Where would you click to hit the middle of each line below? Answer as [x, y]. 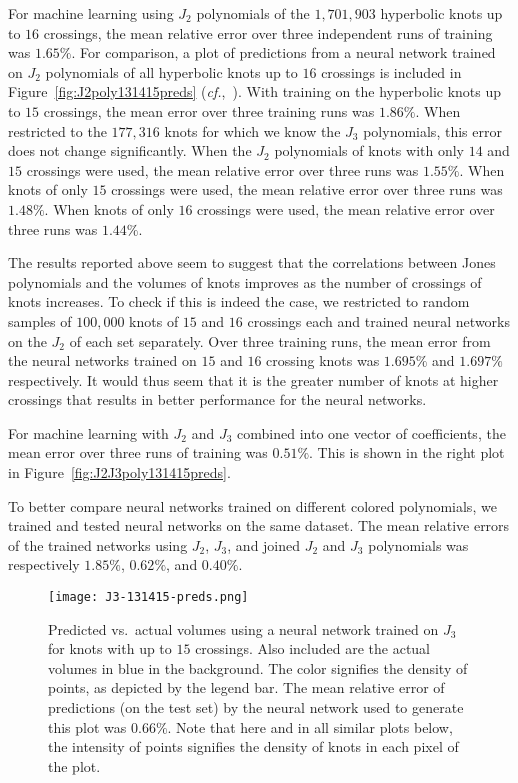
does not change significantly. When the [130, 150]
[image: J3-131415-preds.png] [148, 597]
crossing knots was [323, 360]
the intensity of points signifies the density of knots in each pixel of [253, 746]
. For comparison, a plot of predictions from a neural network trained [283, 52]
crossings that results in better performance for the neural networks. [217, 399]
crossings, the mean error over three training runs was [209, 110]
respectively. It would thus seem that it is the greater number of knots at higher [253, 379]
